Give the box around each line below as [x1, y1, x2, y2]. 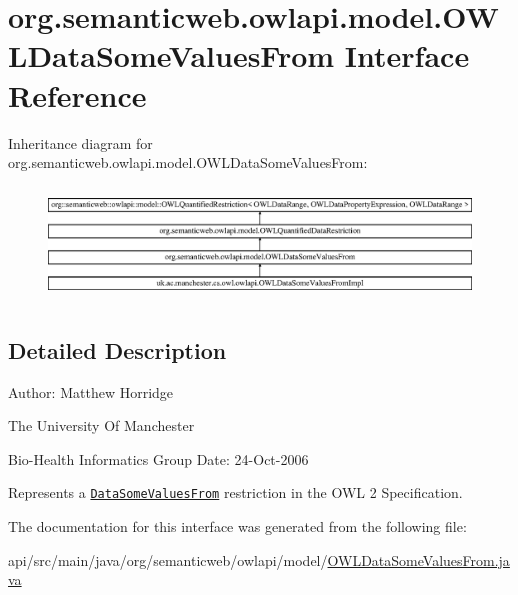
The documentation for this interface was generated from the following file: [8, 515, 467, 536]
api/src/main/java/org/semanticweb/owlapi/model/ [8, 549, 328, 570]
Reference [8, 74, 147, 115]
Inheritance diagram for [8, 132, 153, 153]
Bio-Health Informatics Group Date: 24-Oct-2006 [8, 448, 309, 469]
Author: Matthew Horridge [8, 381, 174, 402]
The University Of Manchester [8, 415, 195, 436]
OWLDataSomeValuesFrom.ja [327, 549, 510, 570]
